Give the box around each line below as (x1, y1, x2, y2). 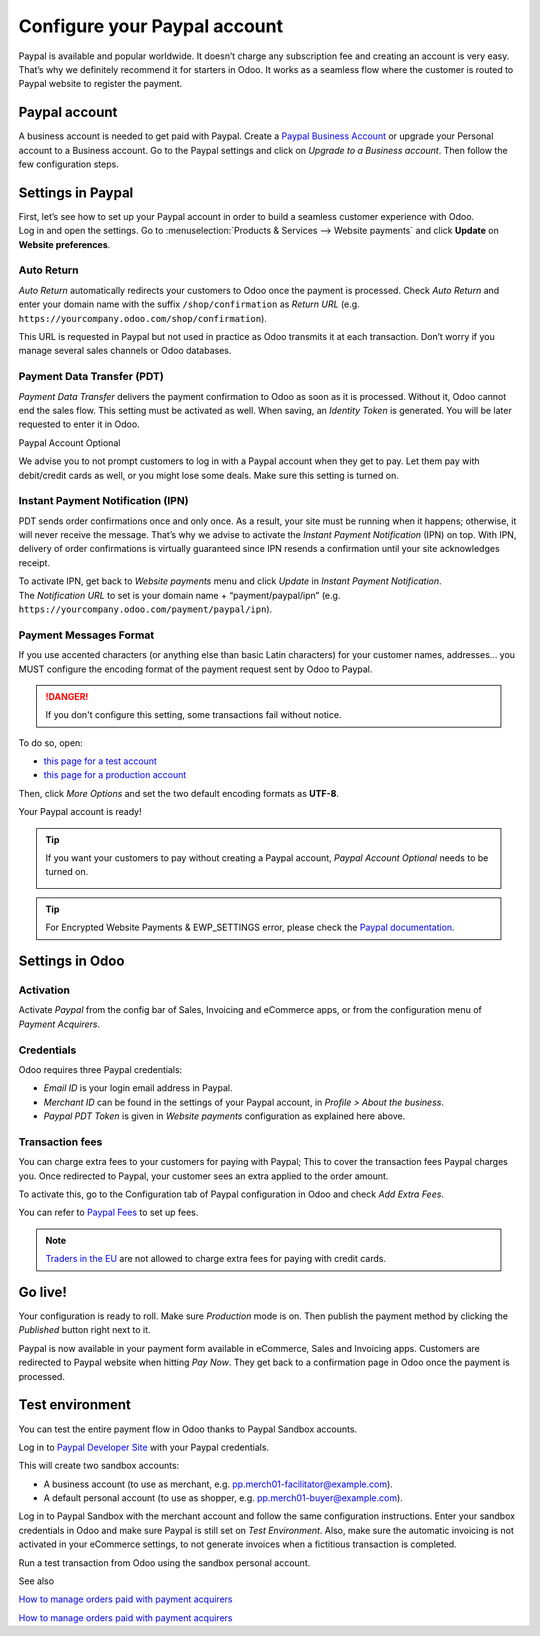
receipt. (18, 556, 50, 569)
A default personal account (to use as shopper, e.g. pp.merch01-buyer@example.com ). (43, 1492, 404, 1504)
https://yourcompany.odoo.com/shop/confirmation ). (18, 312, 267, 324)
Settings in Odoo (18, 953, 125, 970)
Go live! (18, 1283, 67, 1300)
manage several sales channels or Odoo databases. (18, 345, 232, 357)
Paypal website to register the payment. (18, 78, 183, 90)
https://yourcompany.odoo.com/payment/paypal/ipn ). (18, 603, 273, 615)
